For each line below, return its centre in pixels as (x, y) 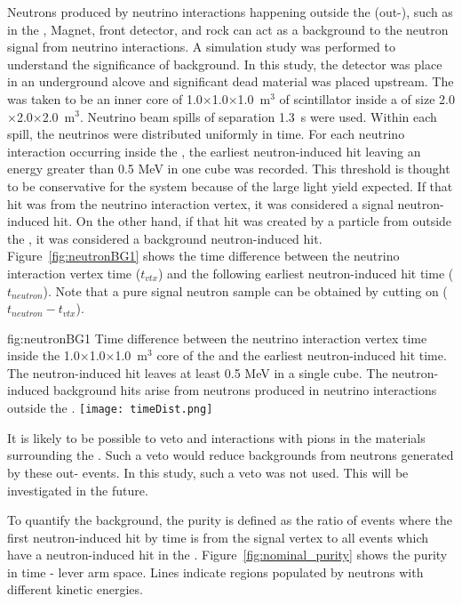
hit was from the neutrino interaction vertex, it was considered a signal (200, 203)
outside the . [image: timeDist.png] (110, 408)
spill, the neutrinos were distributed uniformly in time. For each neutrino (206, 134)
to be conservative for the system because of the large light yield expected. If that (230, 185)
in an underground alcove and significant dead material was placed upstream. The (231, 81)
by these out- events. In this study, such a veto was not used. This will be (208, 472)
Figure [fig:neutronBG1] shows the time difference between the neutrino (203, 256)
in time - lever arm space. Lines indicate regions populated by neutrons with (215, 572)
